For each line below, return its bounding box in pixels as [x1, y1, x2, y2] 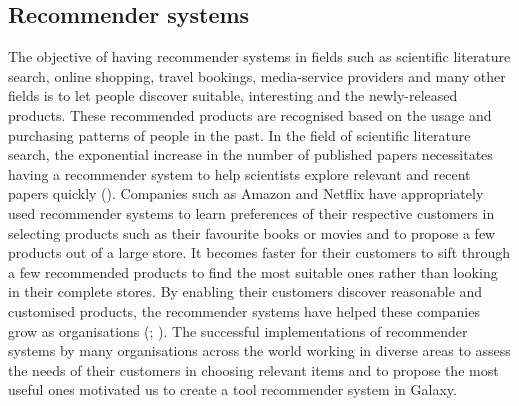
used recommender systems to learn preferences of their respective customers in [8, 202, 495, 223]
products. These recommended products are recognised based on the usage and [8, 104, 492, 125]
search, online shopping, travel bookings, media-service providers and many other [8, 65, 506, 86]
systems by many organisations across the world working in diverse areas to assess [8, 340, 511, 361]
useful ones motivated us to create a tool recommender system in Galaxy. [8, 379, 457, 400]
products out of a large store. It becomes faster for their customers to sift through [8, 242, 511, 263]
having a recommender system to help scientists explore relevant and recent [8, 163, 471, 184]
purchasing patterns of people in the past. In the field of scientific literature [8, 124, 471, 145]
